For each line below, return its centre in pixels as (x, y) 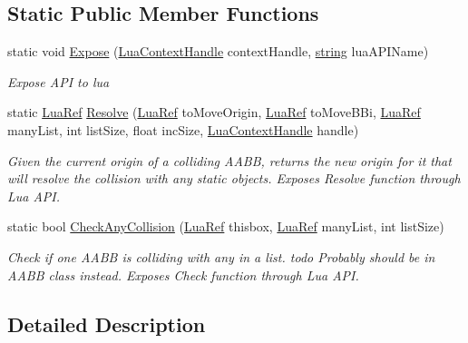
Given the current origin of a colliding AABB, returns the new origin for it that (229, 160)
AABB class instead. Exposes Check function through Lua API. (183, 274)
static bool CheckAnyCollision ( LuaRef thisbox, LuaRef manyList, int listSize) (226, 226)
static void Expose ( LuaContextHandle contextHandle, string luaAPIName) (218, 51)
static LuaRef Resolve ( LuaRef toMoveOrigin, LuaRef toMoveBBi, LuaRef (214, 112)
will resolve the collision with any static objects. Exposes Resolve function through (234, 178)
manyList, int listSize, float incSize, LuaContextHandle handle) (183, 129)
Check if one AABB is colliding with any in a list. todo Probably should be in (221, 256)
